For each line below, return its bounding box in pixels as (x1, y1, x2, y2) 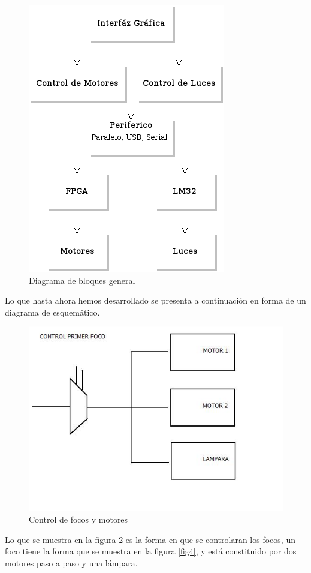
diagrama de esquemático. (5, 305, 100, 318)
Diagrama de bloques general (29, 274, 135, 286)
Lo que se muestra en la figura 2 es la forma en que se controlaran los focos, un (5, 533, 295, 545)
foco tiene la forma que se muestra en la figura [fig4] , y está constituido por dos (5, 545, 297, 557)
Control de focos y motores (29, 513, 128, 526)
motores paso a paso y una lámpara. (5, 556, 138, 569)
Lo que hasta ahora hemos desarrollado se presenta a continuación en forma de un (5, 294, 306, 307)
